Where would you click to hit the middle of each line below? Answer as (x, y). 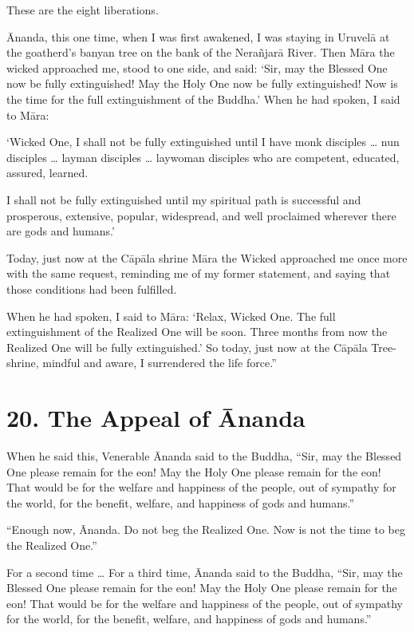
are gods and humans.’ (61, 231)
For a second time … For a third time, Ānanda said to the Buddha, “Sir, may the (205, 572)
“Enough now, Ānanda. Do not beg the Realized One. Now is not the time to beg (206, 529)
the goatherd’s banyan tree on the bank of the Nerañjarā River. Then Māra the (201, 52)
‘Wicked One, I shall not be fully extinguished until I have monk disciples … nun (203, 142)
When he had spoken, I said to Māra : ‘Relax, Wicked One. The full (171, 316)
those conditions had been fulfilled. (92, 288)
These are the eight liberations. (83, 10)
